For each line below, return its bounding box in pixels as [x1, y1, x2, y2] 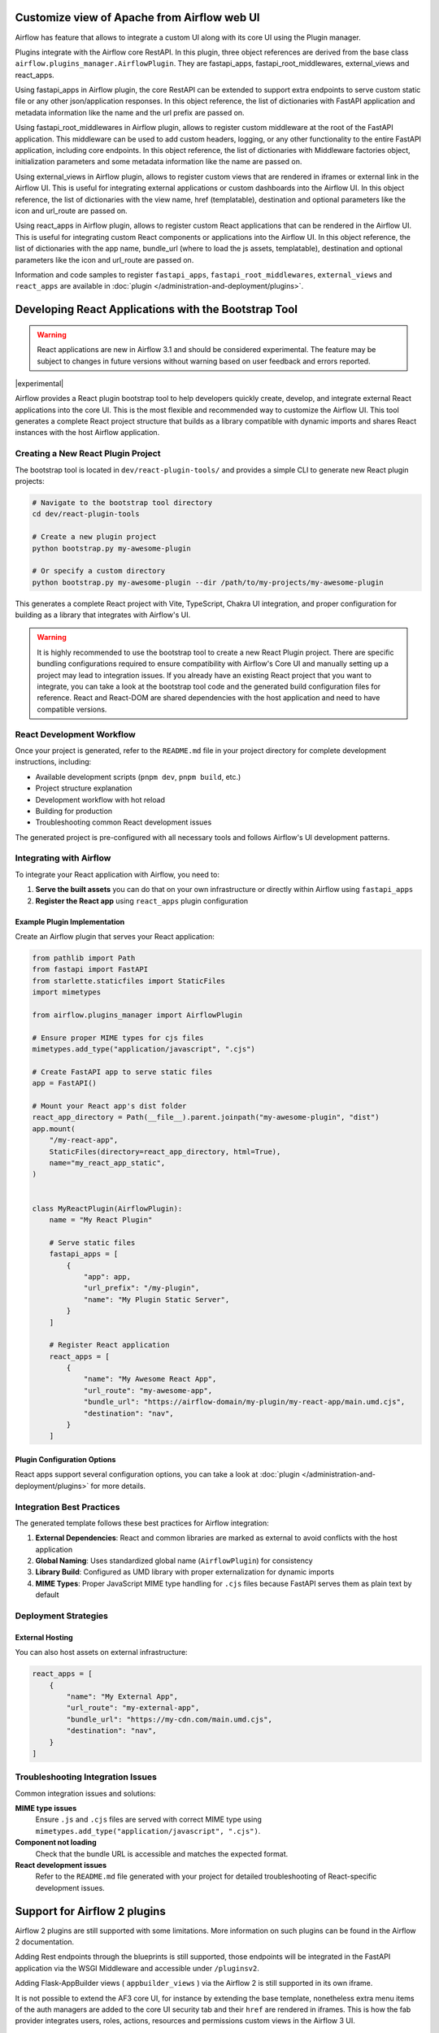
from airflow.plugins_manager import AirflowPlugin [32, 1010, 243, 1020]
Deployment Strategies [15, 1610, 109, 1622]
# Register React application [49, 1340, 170, 1350]
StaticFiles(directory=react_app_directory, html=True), [49, 1147, 281, 1156]
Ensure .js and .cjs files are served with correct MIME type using [35, 1814, 262, 1825]
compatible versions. [37, 704, 107, 714]
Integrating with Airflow [15, 852, 111, 864]
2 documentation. [15, 1937, 75, 1947]
